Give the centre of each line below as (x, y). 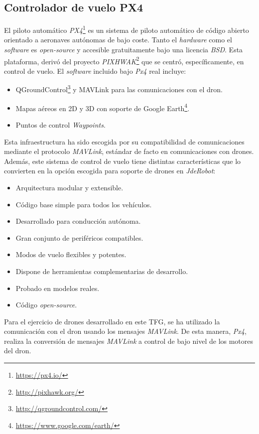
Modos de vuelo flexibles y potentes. (71, 254)
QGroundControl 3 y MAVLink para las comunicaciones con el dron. (119, 89)
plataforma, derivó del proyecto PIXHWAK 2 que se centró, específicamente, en (124, 60)
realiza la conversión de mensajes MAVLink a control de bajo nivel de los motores (129, 341)
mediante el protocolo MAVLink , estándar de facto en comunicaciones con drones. (129, 151)
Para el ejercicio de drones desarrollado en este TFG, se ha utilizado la (112, 321)
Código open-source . (46, 305)
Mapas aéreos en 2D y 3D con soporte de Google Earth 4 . (103, 107)
